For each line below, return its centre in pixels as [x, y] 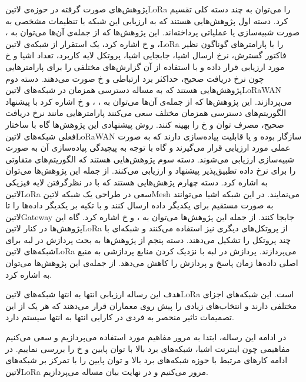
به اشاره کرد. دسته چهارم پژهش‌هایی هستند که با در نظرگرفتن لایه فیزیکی [137, 182]
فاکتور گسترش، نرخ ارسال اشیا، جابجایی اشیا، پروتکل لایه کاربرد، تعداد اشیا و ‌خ [146, 55]
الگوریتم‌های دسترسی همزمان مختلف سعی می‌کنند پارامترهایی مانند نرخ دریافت [146, 113]
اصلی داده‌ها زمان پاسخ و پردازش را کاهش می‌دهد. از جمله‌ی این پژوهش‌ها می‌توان [152, 263]
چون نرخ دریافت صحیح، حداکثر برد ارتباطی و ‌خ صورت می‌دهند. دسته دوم [135, 78]
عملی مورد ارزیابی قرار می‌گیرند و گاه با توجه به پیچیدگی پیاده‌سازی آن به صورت [148, 147]
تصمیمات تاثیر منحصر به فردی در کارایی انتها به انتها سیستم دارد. [120, 317]
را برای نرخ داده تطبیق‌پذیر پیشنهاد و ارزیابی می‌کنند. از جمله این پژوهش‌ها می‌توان [151, 170]
